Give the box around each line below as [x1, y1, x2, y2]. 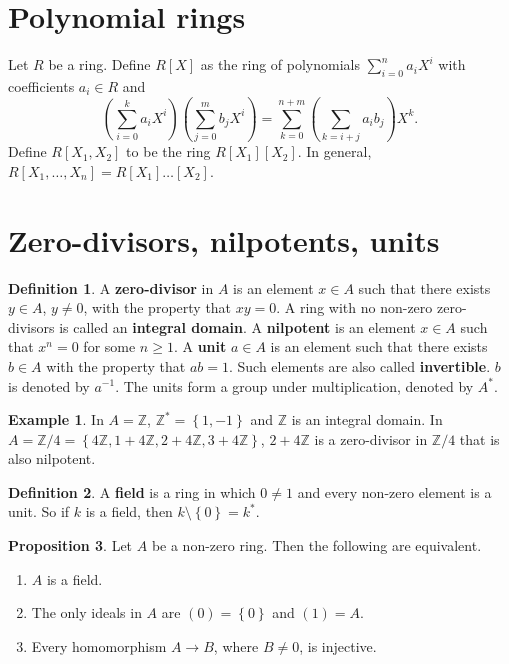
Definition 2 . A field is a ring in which [8, 481, 256, 502]
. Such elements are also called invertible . [228, 355, 491, 376]
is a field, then [85, 501, 173, 522]
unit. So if [8, 501, 70, 522]
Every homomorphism [31, 635, 167, 656]
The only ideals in [31, 602, 142, 623]
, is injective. [299, 635, 377, 656]
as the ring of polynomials [200, 54, 361, 75]
